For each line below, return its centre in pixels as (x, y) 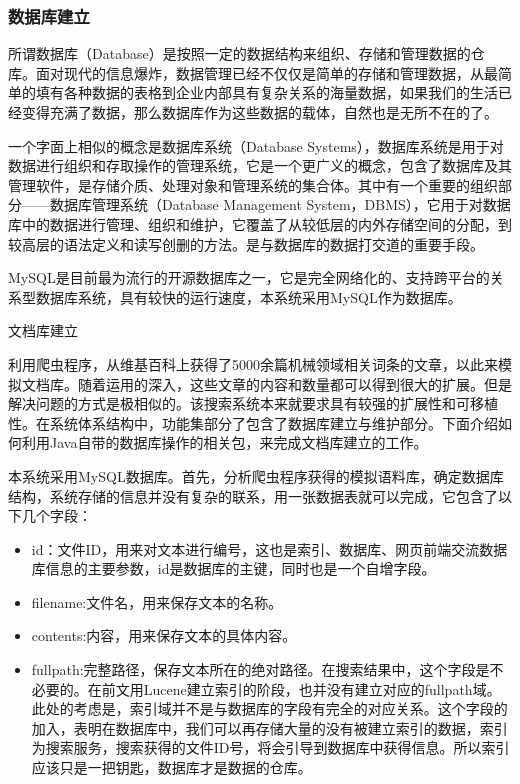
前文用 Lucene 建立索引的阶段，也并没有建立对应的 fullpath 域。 (301, 688)
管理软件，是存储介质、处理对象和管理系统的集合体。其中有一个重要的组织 (253, 184)
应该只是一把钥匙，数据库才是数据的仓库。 (171, 767)
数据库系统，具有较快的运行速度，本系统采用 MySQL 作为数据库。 (248, 296)
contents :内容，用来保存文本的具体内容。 (164, 635)
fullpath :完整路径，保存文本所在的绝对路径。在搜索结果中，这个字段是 (260, 669)
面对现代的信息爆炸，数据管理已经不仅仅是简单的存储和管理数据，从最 (266, 72)
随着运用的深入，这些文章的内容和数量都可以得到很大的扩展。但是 (294, 383)
